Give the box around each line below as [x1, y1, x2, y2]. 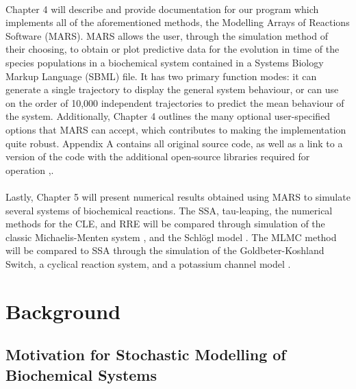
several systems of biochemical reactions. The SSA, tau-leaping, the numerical [5, 203, 333, 217]
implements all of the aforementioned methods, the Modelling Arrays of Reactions [5, 15, 350, 29]
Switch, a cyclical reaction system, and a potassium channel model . [5, 256, 291, 271]
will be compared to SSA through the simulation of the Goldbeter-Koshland [5, 243, 325, 258]
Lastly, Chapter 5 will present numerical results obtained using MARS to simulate [5, 189, 351, 203]
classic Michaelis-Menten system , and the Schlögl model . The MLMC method [5, 229, 337, 244]
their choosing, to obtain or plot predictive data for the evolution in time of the [5, 42, 340, 56]
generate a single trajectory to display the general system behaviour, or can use [5, 82, 339, 97]
